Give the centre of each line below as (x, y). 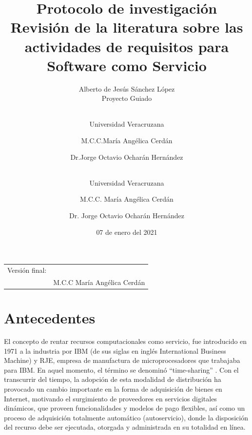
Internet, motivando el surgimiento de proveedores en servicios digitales (110, 398)
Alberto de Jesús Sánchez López (127, 88)
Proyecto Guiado (127, 98)
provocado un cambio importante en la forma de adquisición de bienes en (113, 389)
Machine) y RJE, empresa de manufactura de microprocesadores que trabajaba (122, 360)
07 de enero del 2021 (127, 232)
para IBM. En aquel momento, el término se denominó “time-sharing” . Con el (121, 369)
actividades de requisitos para (127, 46)
